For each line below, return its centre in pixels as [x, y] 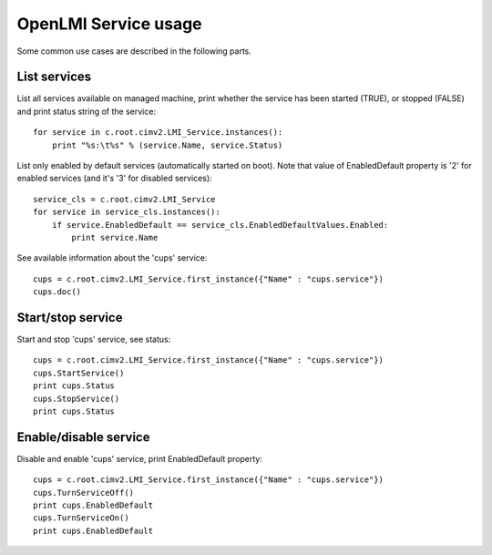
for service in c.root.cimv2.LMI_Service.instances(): [158, 133]
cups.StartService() [79, 373]
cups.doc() [57, 292]
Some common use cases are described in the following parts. [134, 51]
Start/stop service [70, 318]
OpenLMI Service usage [109, 24]
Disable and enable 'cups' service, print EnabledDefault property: [140, 458]
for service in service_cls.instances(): [127, 212]
